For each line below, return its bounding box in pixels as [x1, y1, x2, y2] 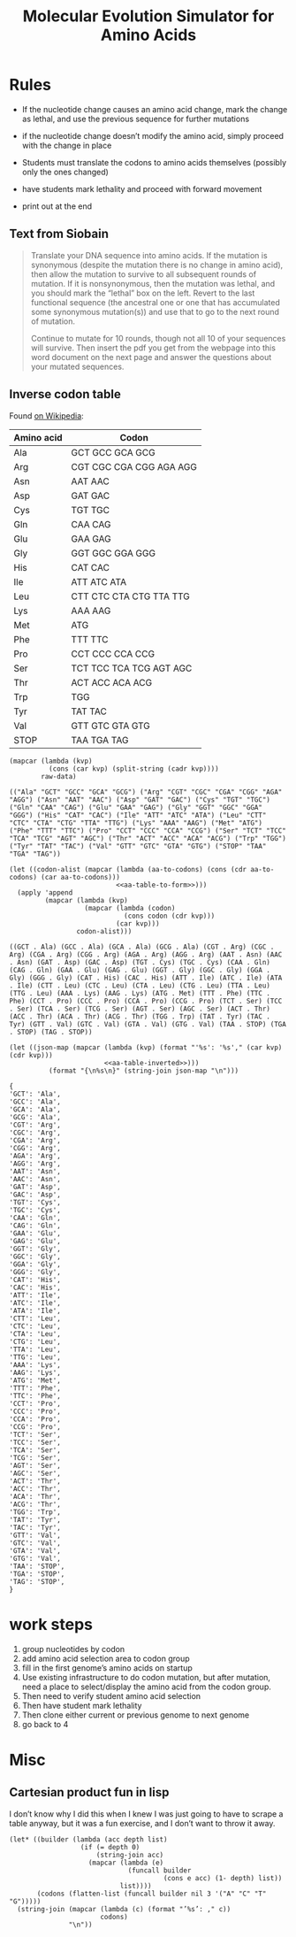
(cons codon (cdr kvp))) [123, 911, 216, 920]
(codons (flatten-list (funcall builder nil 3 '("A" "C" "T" [36, 1889, 267, 1898]
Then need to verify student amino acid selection [21, 1690, 201, 1701]
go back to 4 [21, 1718, 69, 1729]
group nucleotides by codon [21, 1643, 125, 1654]
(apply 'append [17, 888, 73, 897]
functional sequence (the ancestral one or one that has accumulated [30, 296, 281, 307]
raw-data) [41, 772, 77, 780]
